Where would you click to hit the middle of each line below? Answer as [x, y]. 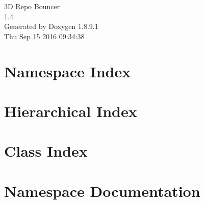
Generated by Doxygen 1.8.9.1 [51, 26]
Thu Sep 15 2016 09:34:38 [44, 36]
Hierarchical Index [71, 111]
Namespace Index [68, 71]
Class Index [46, 151]
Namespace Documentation [102, 191]
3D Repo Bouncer [32, 6]
